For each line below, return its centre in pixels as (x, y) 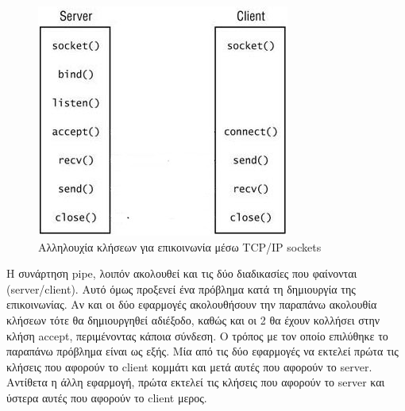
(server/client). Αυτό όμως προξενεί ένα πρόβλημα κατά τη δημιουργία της (181, 288)
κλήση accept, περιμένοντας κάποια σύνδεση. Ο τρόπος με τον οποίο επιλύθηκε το (197, 335)
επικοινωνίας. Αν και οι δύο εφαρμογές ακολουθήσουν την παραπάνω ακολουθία (192, 304)
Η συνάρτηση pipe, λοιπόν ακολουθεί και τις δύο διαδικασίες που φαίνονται (182, 273)
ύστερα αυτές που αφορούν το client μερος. (107, 397)
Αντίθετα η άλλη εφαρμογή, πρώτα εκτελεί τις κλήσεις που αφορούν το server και (196, 382)
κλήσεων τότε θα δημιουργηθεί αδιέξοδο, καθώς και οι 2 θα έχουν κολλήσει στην (193, 319)
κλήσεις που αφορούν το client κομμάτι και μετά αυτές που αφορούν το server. (189, 366)
